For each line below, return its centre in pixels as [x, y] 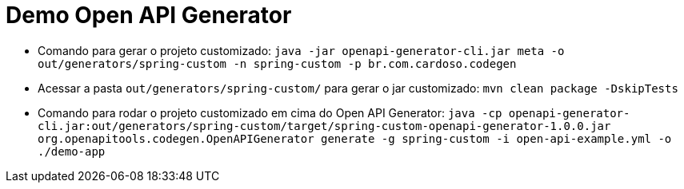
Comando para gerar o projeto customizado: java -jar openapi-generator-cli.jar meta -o [301, 50]
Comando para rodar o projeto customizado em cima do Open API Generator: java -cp [270, 112]
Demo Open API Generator [149, 15]
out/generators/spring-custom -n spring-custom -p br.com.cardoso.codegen [277, 63]
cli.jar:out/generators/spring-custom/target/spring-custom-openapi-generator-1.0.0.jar [324, 126]
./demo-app [72, 151]
